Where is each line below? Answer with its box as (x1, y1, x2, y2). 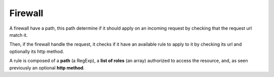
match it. (9, 32, 28, 38)
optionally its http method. (9, 48, 64, 54)
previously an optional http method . (9, 64, 85, 70)
